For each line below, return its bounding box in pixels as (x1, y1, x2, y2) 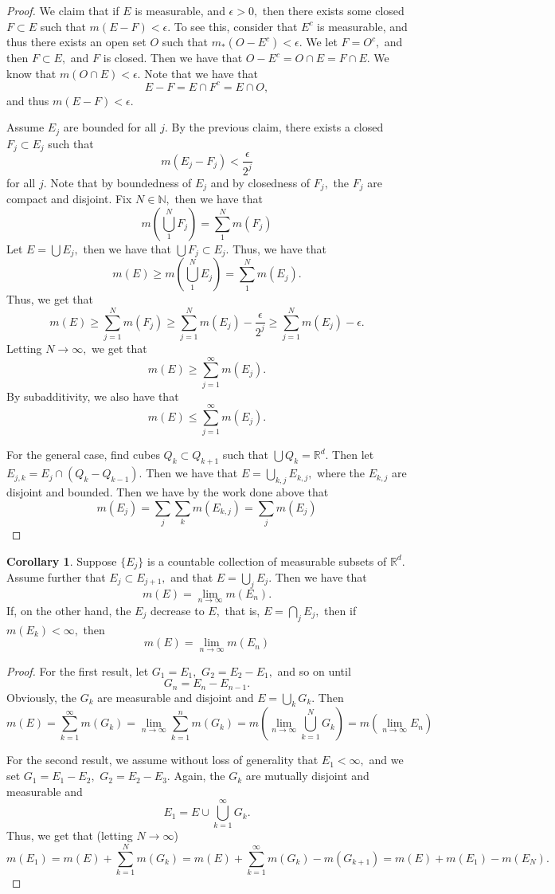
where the (317, 465, 365, 481)
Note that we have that (144, 65, 258, 81)
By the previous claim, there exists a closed (171, 119, 384, 135)
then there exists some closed (262, 2, 405, 18)
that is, (225, 602, 260, 619)
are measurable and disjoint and (97, 688, 254, 705)
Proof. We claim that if (6, 2, 119, 18)
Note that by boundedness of (50, 174, 192, 190)
